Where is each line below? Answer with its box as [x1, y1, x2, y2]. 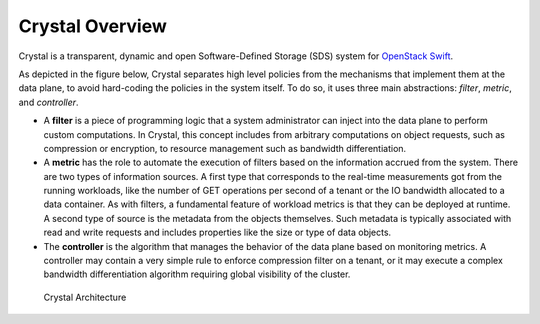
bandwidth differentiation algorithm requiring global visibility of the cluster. [43, 268, 351, 280]
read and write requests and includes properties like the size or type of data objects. [43, 226, 392, 239]
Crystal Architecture [43, 291, 127, 303]
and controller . [18, 96, 79, 108]
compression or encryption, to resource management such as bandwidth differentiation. [43, 142, 407, 154]
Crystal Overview [18, 15, 167, 37]
